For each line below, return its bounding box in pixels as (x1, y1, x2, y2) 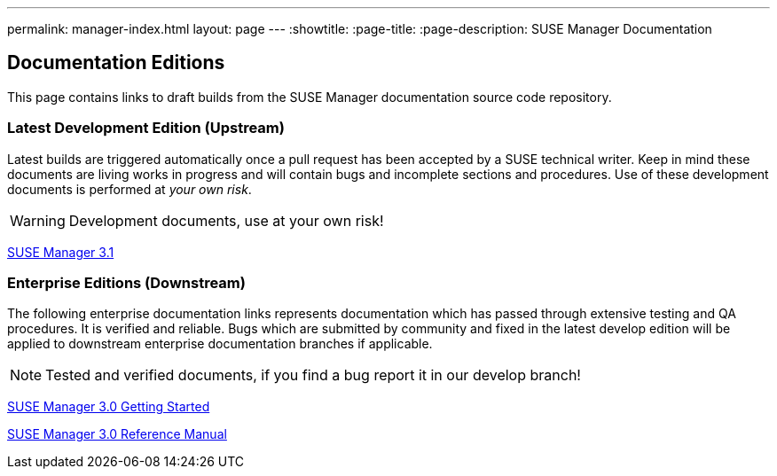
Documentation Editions (7, 51, 225, 74)
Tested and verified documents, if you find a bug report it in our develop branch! (45, 366, 581, 385)
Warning (10, 211, 66, 230)
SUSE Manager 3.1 (7, 244, 114, 260)
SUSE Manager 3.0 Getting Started (7, 399, 210, 415)
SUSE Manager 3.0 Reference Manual (7, 426, 227, 442)
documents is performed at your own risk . (7, 181, 252, 197)
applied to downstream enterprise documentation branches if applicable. (7, 336, 433, 352)
